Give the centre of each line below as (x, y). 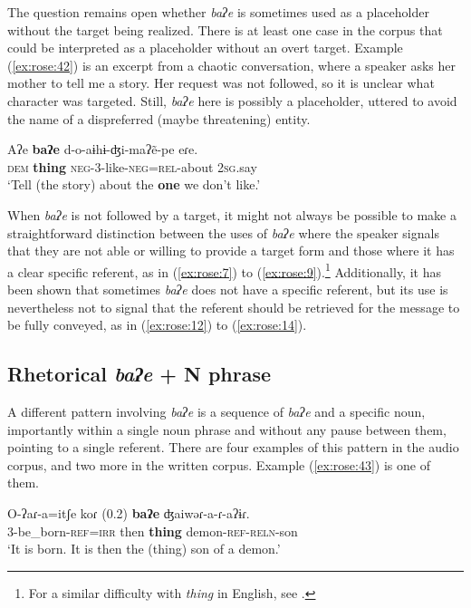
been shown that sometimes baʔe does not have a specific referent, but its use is (228, 289)
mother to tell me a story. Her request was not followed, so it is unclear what (221, 83)
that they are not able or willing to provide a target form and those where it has (231, 251)
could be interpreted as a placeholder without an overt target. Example (205, 48)
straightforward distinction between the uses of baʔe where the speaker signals (223, 232)
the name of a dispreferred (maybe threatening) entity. (159, 118)
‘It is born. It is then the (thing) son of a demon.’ (144, 549)
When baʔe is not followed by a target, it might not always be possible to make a (232, 214)
